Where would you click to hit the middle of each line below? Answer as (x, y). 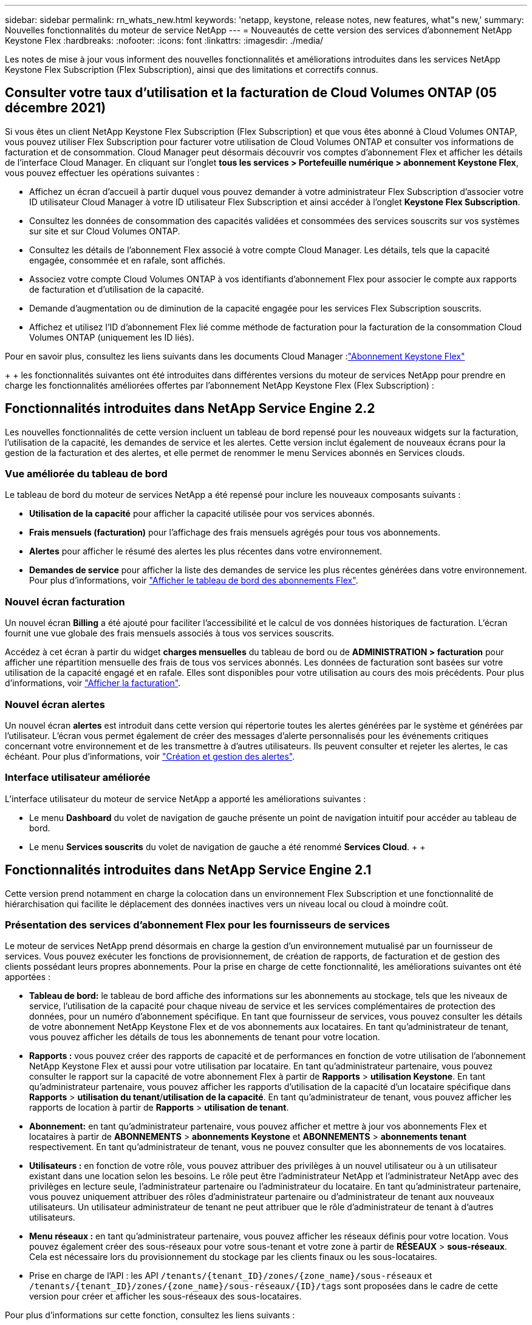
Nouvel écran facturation (65, 601)
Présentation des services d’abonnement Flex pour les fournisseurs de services (197, 925)
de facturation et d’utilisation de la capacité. (117, 289)
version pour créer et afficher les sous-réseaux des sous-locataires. (165, 1296)
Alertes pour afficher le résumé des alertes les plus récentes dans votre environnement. (206, 551)
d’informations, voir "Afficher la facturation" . (93, 683)
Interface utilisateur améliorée (78, 778)
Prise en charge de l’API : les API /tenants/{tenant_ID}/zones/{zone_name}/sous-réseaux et (231, 1276)
